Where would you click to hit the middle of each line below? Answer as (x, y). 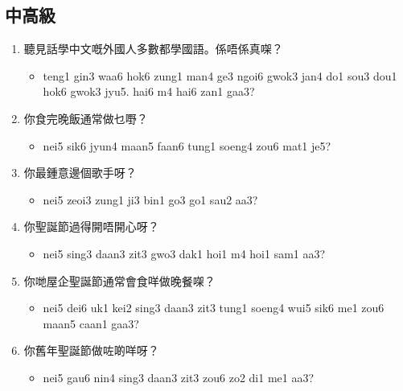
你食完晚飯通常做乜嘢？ (86, 118)
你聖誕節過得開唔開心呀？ (91, 226)
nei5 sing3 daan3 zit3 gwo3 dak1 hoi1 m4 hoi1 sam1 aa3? (184, 253)
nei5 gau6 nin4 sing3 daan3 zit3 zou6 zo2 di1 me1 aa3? (179, 377)
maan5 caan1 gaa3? (91, 323)
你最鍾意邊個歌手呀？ (80, 173)
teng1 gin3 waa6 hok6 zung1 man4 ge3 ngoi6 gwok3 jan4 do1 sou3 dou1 (220, 75)
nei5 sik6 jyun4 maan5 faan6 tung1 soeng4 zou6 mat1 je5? (187, 145)
